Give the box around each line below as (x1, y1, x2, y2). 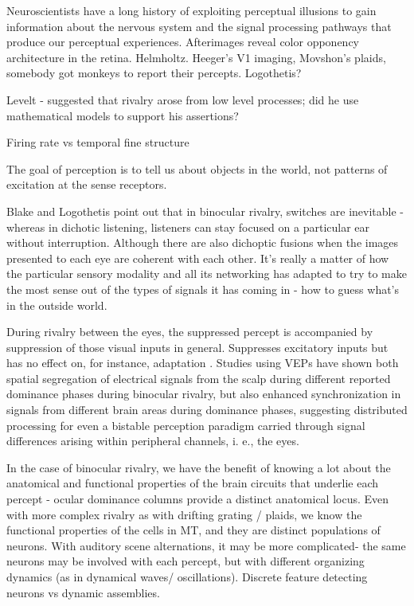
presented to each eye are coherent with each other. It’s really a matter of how (6, 249, 389, 266)
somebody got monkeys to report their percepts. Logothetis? (6, 65, 302, 81)
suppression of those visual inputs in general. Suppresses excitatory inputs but (6, 338, 389, 355)
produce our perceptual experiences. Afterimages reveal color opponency (6, 33, 359, 50)
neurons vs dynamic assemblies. (6, 584, 160, 600)
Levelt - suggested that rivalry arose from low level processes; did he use (6, 91, 359, 108)
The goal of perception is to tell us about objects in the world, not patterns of (6, 160, 388, 177)
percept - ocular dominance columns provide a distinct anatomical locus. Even (6, 491, 389, 507)
